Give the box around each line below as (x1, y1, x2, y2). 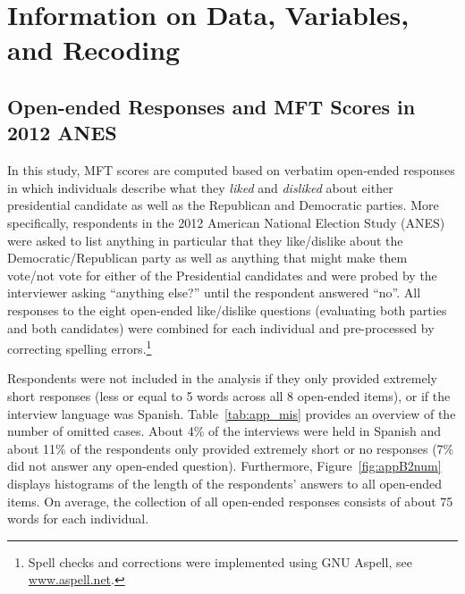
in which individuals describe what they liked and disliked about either (7, 178, 393, 197)
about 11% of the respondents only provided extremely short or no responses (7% (7, 439, 454, 457)
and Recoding (7, 31, 181, 68)
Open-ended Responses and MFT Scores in (7, 92, 416, 120)
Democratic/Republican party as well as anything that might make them (7, 248, 408, 267)
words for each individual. (7, 509, 149, 528)
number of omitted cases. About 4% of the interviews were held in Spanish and (7, 422, 441, 440)
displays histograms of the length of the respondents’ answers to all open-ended (7, 473, 443, 492)
